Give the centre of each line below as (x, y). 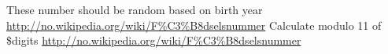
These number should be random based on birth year (135, 9)
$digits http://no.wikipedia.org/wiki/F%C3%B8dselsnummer (154, 40)
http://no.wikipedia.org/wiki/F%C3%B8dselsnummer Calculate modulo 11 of (194, 25)
